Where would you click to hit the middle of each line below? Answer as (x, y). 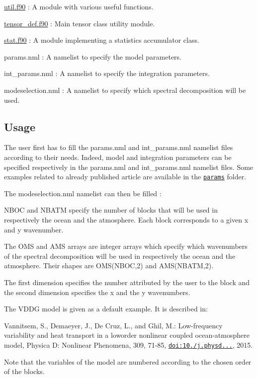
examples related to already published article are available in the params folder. (125, 177)
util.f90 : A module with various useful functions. (79, 6)
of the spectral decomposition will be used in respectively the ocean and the (120, 256)
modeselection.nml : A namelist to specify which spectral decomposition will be (125, 90)
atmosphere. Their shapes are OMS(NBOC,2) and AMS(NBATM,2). (109, 265)
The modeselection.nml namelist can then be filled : (83, 193)
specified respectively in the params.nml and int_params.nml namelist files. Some (129, 167)
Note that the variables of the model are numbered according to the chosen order (128, 361)
